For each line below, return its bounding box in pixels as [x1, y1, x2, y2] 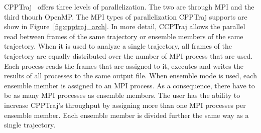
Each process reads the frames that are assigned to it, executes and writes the [4, 60, 243, 71]
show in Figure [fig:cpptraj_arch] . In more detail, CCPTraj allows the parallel [4, 21, 245, 32]
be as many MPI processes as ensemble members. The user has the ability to [4, 90, 240, 100]
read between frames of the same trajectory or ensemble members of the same [4, 31, 243, 41]
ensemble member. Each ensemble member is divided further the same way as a [4, 109, 249, 120]
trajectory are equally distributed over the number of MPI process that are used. [4, 50, 253, 61]
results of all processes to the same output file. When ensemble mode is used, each [4, 70, 257, 81]
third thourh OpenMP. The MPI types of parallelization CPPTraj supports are [4, 11, 247, 22]
